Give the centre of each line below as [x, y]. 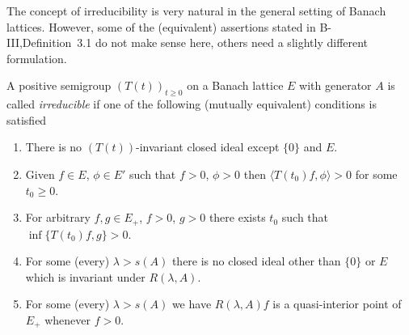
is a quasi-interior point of [337, 304]
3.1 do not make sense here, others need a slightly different [223, 42]
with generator [335, 85]
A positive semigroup [59, 85]
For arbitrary [58, 217]
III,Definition [39, 42]
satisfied [27, 119]
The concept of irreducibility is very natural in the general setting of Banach [196, 11]
